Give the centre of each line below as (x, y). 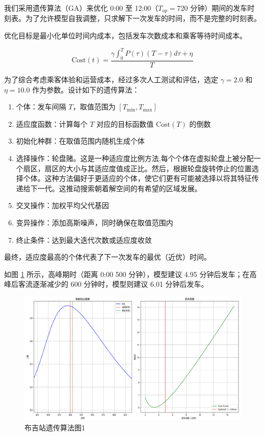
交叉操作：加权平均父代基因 (62, 205)
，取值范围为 (94, 107)
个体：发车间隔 (41, 107)
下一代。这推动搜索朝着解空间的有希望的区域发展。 (116, 188)
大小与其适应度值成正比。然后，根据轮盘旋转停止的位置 (159, 168)
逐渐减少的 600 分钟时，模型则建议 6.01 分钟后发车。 (120, 284)
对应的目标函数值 (125, 123)
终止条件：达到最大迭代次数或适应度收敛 (84, 239)
